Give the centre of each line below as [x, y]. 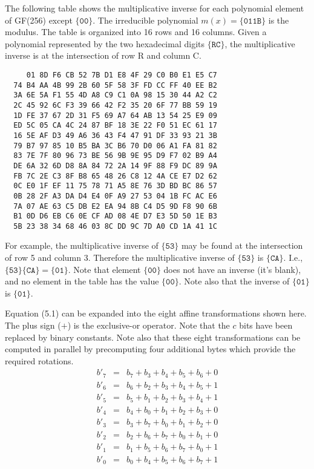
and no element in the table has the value [82, 281]
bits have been [266, 325]
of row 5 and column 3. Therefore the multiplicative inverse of [120, 257]
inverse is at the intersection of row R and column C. [103, 55]
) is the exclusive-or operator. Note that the [149, 325]
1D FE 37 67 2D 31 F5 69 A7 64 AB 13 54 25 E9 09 [115, 115]
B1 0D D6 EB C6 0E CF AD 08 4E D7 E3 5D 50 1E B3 [115, 216]
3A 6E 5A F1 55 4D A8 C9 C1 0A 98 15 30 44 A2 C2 [115, 95]
